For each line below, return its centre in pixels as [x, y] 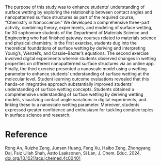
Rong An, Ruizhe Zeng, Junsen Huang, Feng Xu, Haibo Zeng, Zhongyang [78, 148]
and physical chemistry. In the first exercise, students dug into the [71, 43]
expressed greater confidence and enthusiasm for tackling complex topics [79, 110]
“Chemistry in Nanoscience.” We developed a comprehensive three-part [77, 22]
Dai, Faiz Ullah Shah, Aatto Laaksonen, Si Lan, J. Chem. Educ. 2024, [73, 153]
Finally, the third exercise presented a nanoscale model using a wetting [76, 69]
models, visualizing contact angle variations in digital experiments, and [76, 99]
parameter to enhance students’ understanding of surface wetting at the [77, 74]
